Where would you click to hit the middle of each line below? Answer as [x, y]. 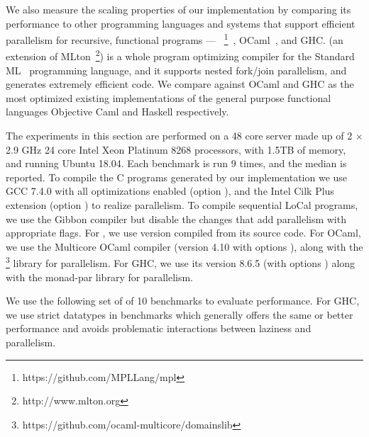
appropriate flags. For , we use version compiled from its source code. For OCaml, [183, 233]
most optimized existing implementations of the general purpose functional [169, 97]
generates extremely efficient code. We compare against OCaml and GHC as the [180, 84]
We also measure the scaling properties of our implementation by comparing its [178, 9]
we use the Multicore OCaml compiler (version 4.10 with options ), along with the [184, 246]
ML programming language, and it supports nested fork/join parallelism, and [176, 70]
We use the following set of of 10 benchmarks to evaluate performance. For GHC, [183, 301]
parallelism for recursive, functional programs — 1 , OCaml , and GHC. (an [175, 39]
